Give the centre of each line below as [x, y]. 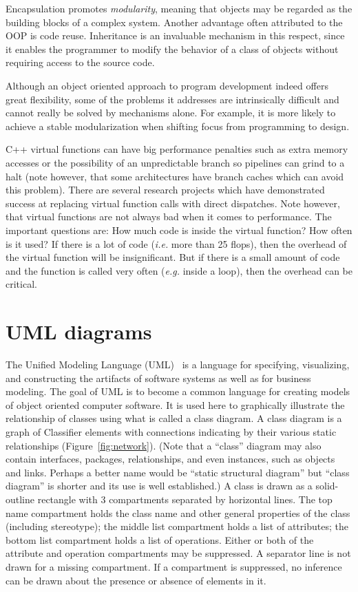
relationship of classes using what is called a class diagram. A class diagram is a [174, 418]
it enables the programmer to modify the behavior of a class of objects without [172, 49]
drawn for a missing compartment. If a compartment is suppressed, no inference [174, 566]
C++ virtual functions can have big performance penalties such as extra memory [177, 149]
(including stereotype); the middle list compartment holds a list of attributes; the [177, 526]
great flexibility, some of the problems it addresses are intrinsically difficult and [172, 99]
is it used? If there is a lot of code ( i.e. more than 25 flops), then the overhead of [176, 243]
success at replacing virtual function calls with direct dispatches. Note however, [173, 203]
